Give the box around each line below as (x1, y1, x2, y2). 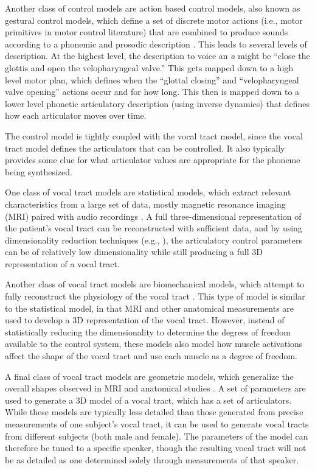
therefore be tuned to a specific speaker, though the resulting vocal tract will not (5, 441, 306, 454)
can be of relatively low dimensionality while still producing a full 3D (5, 245, 263, 258)
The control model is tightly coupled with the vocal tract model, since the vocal (5, 129, 303, 142)
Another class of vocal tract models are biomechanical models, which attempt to (5, 278, 305, 290)
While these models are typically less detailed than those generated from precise (5, 405, 303, 418)
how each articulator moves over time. (5, 109, 147, 122)
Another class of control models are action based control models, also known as (5, 2, 300, 14)
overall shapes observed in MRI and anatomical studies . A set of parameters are (5, 382, 306, 395)
